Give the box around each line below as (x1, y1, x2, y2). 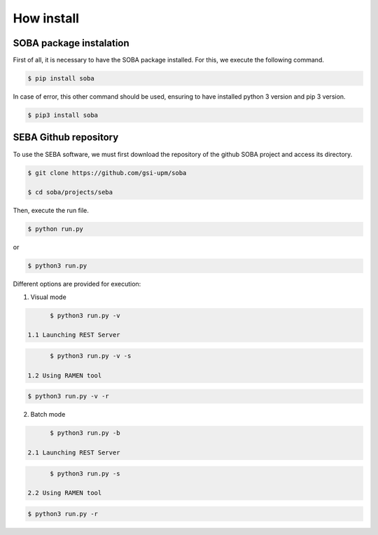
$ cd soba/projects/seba (27, 188, 113, 196)
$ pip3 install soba (27, 111, 98, 119)
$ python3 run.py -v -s (50, 352, 132, 360)
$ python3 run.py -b (50, 429, 120, 437)
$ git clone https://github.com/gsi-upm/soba (27, 169, 187, 176)
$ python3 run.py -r (27, 510, 98, 517)
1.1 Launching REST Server (27, 331, 120, 339)
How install (13, 11, 80, 26)
